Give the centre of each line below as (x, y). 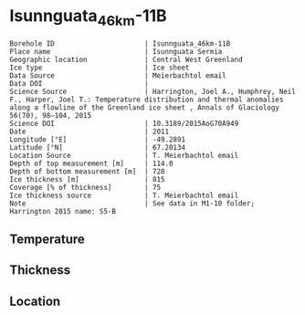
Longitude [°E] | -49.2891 (97, 139)
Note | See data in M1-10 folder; (132, 203)
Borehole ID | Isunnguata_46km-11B (120, 43)
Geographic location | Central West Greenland (126, 59)
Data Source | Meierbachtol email (118, 75)
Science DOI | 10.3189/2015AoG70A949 (124, 123)
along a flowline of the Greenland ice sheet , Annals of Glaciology (145, 107)
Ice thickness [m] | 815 (88, 179)
